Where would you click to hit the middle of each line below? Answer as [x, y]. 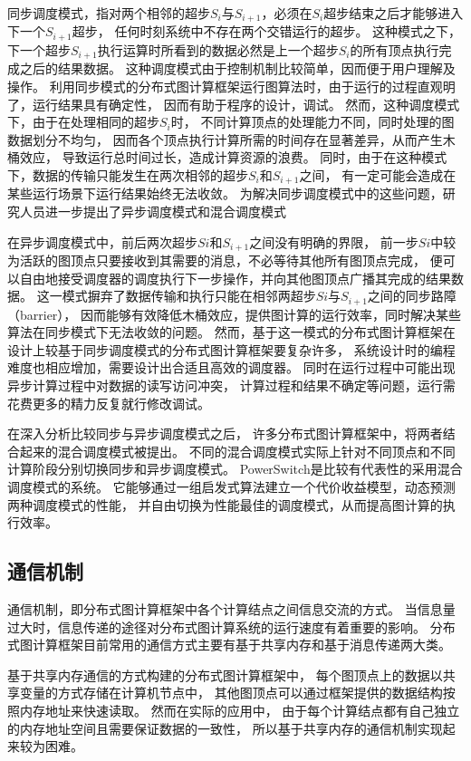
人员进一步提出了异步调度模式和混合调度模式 [153, 211]
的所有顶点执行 [394, 49]
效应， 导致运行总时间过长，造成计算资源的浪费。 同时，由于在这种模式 [233, 157]
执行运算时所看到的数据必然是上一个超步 [218, 49]
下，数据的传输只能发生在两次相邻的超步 [128, 174]
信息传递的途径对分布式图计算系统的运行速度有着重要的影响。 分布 [256, 626]
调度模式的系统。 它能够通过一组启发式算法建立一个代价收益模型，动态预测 [231, 486]
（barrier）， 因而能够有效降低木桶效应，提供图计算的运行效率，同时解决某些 [235, 314]
